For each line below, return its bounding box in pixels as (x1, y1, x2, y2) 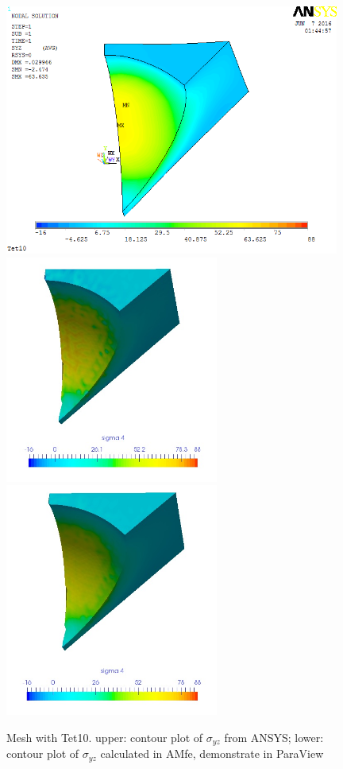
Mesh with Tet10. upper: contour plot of (6, 728, 203, 745)
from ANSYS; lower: (224, 728, 324, 745)
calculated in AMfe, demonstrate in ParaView (100, 745, 324, 762)
